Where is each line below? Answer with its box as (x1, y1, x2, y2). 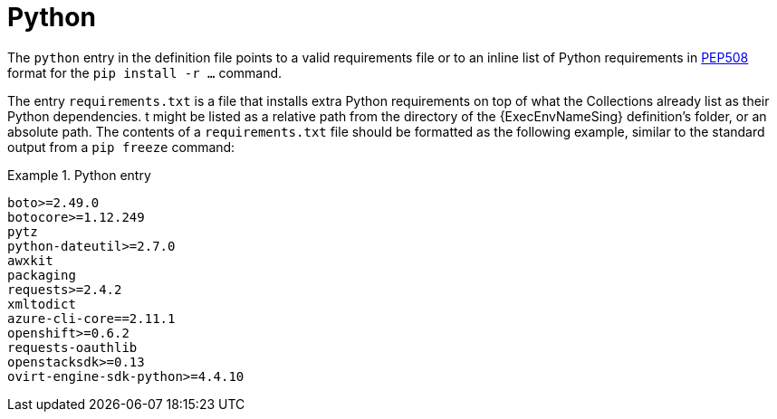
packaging (7, 267, 76, 282)
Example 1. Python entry (7, 167, 151, 183)
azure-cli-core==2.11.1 (7, 310, 176, 326)
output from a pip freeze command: (7, 138, 235, 155)
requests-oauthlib (7, 339, 138, 355)
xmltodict (7, 296, 76, 311)
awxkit (7, 252, 53, 268)
